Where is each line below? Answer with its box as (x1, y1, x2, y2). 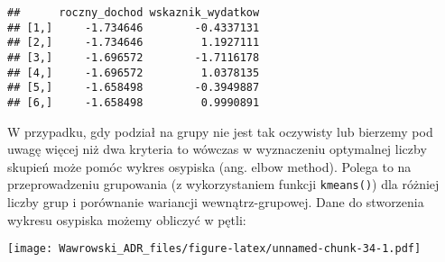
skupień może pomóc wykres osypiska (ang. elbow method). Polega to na (7, 157, 412, 176)
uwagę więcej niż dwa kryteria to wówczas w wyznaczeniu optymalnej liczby (7, 140, 427, 158)
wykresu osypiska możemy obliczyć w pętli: (7, 210, 246, 229)
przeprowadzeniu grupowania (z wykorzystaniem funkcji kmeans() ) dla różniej (7, 175, 440, 194)
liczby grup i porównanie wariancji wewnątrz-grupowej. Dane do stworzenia (7, 193, 424, 212)
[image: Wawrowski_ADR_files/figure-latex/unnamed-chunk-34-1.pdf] (7, 242, 422, 256)
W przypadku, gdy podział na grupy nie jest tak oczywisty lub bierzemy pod (7, 122, 433, 140)
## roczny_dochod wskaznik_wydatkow (7, 6, 260, 19)
